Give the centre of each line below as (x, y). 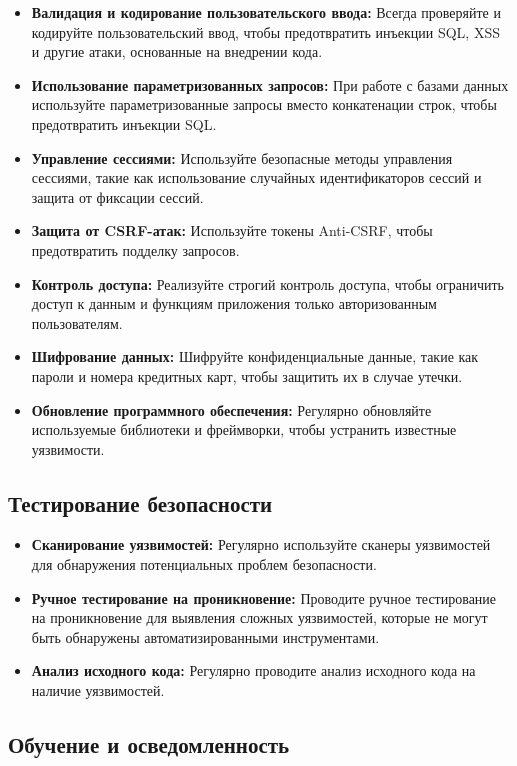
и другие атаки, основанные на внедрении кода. (177, 51)
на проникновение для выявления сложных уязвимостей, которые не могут (259, 617)
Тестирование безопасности (140, 502)
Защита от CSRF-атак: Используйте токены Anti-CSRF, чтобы (232, 230)
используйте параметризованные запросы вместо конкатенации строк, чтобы (264, 104)
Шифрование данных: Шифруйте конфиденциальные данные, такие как (255, 356)
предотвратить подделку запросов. (135, 249)
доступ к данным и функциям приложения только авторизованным (234, 303)
